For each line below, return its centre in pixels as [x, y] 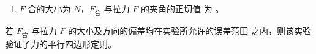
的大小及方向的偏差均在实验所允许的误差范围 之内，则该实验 [190, 31]
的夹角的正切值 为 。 [182, 8]
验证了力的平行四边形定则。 [61, 44]
